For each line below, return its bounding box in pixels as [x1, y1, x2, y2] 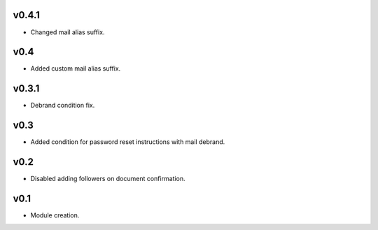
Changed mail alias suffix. [30, 28, 105, 36]
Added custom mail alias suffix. [30, 64, 121, 73]
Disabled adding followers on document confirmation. [30, 175, 185, 183]
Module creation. [30, 211, 80, 220]
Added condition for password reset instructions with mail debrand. [30, 138, 225, 146]
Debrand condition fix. [30, 101, 95, 110]
